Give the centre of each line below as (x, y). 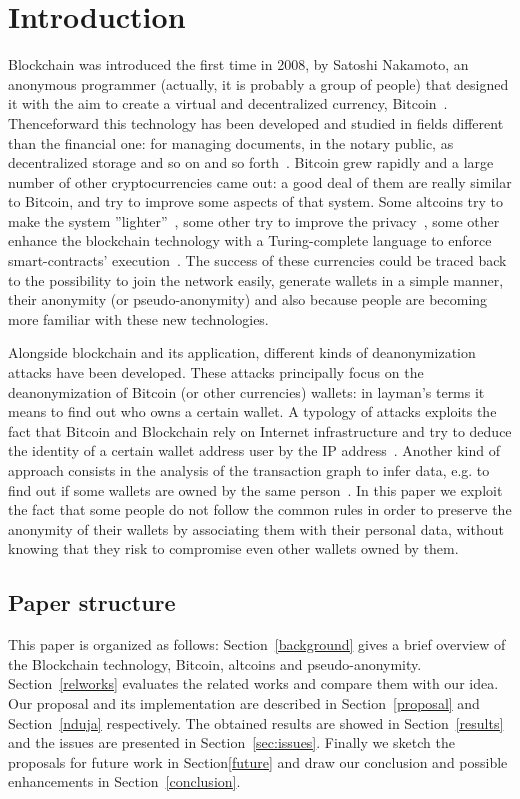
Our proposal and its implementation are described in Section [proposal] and (244, 702)
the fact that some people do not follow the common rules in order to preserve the (260, 509)
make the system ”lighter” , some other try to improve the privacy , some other (254, 220)
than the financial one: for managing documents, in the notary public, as (231, 142)
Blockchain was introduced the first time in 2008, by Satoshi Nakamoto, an (238, 64)
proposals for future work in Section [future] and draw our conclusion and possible (258, 761)
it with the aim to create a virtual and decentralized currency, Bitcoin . (228, 103)
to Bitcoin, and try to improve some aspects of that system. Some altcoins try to (255, 201)
